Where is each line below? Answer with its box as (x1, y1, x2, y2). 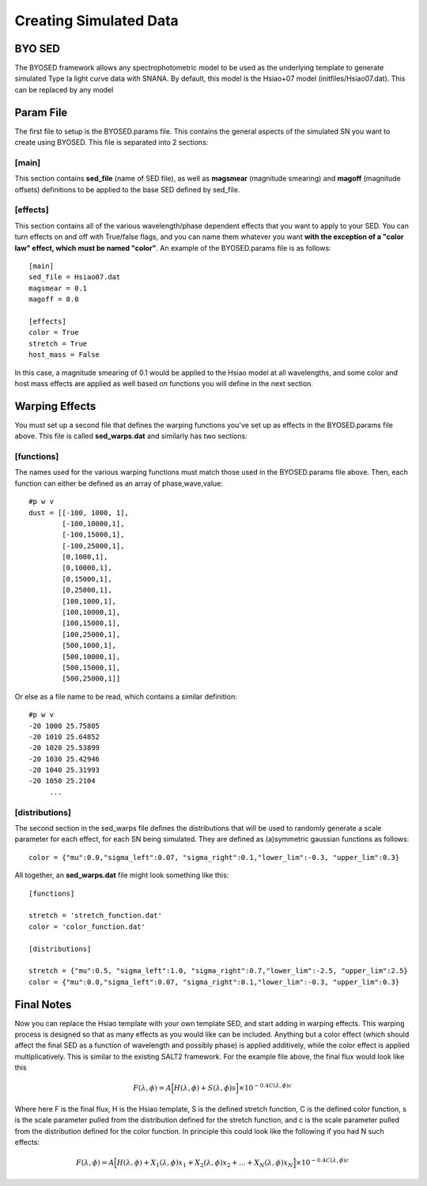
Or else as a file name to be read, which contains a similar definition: (14, 692, 237, 701)
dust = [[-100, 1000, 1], (28, 508, 130, 517)
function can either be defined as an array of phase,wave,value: (14, 479, 223, 488)
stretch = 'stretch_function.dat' (28, 911, 162, 920)
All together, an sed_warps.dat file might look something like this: (14, 870, 229, 880)
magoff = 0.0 (28, 295, 79, 304)
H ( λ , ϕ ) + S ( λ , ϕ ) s (174, 1084, 236, 1093)
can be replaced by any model (14, 85, 114, 94)
